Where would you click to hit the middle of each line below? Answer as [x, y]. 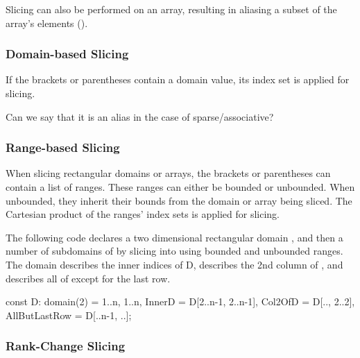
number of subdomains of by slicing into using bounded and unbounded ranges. [174, 251]
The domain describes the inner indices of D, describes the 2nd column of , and [174, 264]
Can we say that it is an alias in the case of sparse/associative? [140, 116]
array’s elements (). [47, 23]
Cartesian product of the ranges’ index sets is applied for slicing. [143, 214]
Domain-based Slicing [67, 54]
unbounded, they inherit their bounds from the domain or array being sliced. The [179, 200]
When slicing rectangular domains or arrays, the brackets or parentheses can [168, 173]
